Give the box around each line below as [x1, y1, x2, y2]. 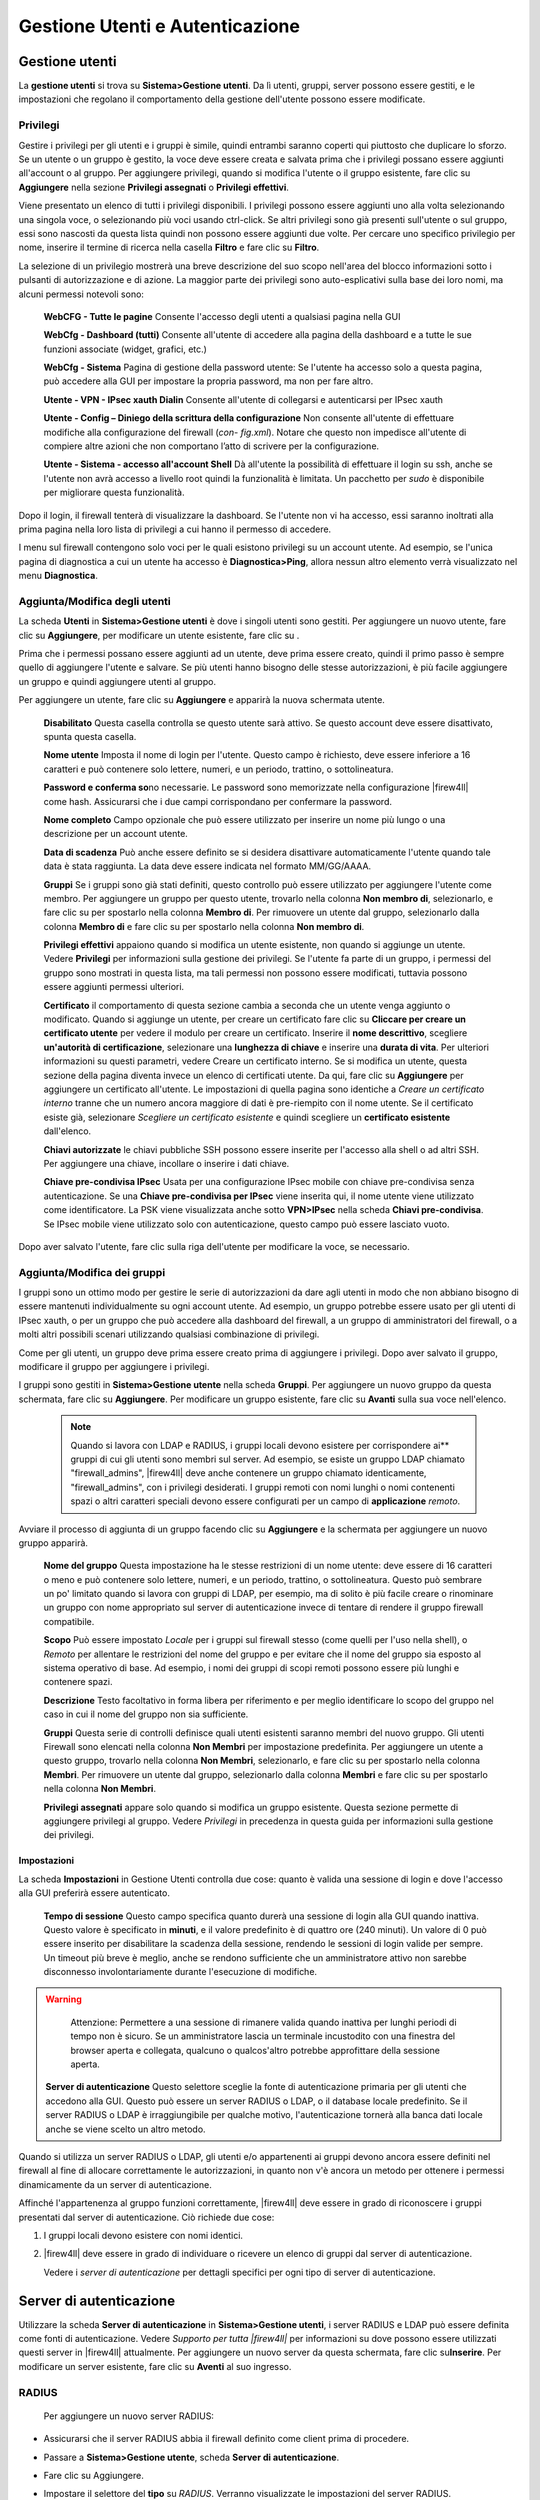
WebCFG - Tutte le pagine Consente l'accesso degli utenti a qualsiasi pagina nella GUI [43, 310, 401, 322]
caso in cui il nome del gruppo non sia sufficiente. [43, 1708, 249, 1720]
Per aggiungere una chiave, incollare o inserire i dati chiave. [43, 1157, 290, 1169]
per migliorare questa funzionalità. [43, 486, 185, 499]
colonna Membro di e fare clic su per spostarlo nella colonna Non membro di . [43, 920, 365, 932]
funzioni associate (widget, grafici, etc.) [43, 343, 207, 355]
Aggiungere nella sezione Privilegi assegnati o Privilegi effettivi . [18, 181, 290, 193]
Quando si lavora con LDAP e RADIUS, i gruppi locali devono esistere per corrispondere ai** [70, 1439, 450, 1451]
